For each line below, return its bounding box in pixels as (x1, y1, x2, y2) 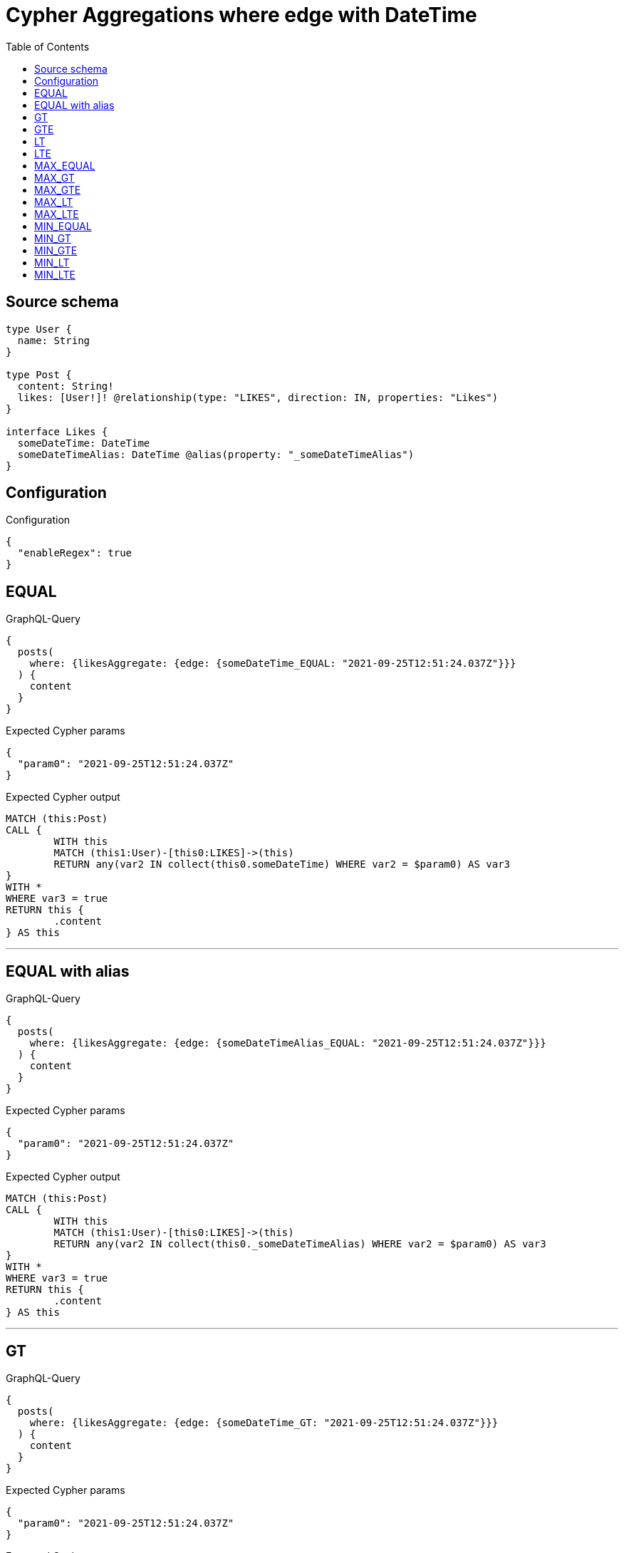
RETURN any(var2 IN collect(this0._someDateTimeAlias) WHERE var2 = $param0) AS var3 (53, 1238, 546, 1250)
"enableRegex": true (17, 547, 132, 559)
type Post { (6, 368, 72, 380)
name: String (17, 334, 90, 346)
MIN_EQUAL (34, 219, 92, 232)
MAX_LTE (34, 207, 79, 220)
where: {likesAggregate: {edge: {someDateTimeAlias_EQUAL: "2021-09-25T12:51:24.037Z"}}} (29, 1037, 546, 1049)
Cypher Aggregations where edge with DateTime (6, 3, 477, 27)
